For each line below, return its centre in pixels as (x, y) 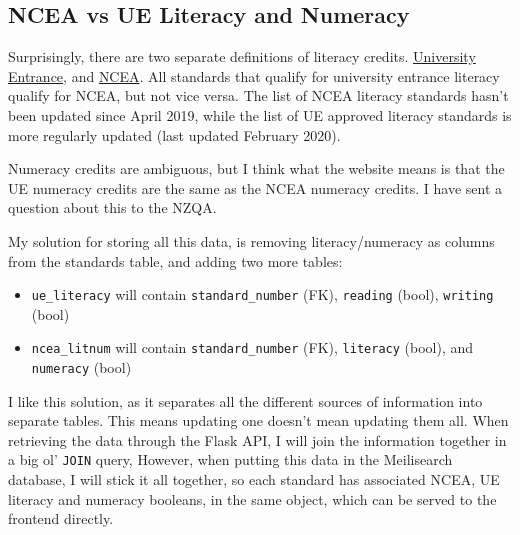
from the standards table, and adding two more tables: (175, 260)
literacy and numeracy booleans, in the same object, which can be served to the (252, 498)
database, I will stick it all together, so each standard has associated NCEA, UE (254, 479)
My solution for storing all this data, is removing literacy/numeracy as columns (251, 240)
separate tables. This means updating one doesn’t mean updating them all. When (258, 420)
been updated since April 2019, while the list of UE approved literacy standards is (260, 114)
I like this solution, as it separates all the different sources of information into (245, 400)
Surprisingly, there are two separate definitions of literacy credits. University (242, 56)
